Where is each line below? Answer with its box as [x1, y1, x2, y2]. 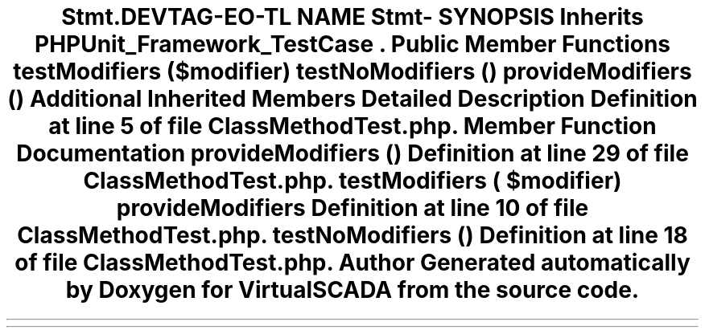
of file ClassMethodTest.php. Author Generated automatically [14, 249, 691, 276]
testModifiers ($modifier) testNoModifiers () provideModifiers [13, 58, 692, 85]
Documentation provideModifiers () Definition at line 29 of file [16, 140, 689, 167]
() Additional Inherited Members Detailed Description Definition [7, 85, 698, 112]
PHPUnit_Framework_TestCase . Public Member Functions [34, 31, 670, 58]
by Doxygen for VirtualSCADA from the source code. [65, 276, 640, 303]
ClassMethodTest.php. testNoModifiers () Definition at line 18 [17, 222, 688, 249]
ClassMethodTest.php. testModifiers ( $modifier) [83, 167, 622, 194]
